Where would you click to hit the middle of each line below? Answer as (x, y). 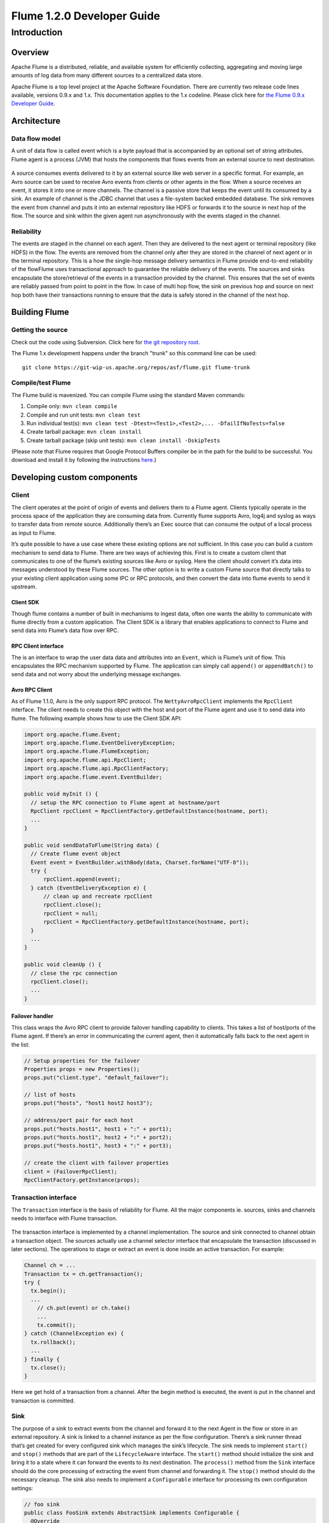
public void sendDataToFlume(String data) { (92, 845)
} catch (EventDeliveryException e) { (88, 888)
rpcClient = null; (71, 913)
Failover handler (32, 1016)
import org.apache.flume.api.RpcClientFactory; (96, 769)
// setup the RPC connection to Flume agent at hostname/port (126, 802)
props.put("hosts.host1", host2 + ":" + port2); (98, 1137)
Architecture (36, 121)
